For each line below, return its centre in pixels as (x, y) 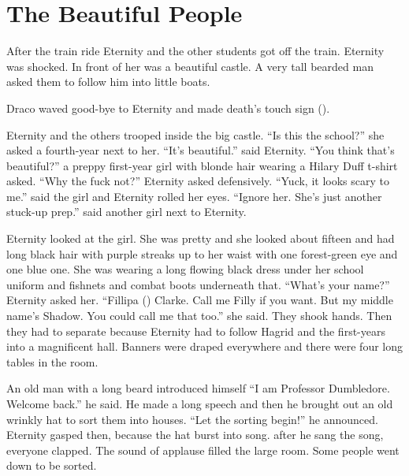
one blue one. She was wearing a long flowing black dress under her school (185, 269)
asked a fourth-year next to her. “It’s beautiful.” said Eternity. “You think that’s (201, 150)
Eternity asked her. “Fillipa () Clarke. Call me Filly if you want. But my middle (200, 300)
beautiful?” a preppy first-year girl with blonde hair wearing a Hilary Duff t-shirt (202, 165)
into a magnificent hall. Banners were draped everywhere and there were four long (205, 346)
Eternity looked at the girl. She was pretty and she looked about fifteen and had (201, 238)
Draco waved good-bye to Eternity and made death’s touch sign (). (168, 108)
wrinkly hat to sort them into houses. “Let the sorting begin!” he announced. (192, 419)
